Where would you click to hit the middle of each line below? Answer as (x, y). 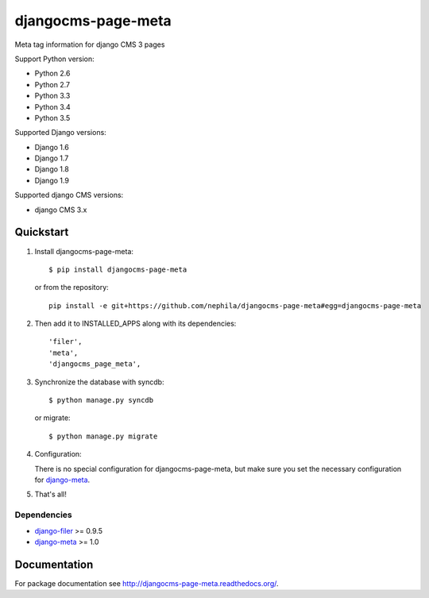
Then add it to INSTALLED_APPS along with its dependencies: (135, 324)
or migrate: (52, 418)
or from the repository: (71, 287)
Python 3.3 (52, 96)
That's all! (50, 494)
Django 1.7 (52, 158)
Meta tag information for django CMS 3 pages (90, 44)
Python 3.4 (52, 106)
